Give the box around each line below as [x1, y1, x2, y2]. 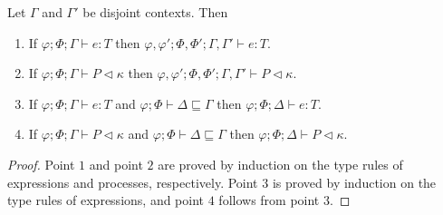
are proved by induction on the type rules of [158, 154, 403, 173]
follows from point [218, 191, 320, 210]
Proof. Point [7, 154, 75, 173]
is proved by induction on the [272, 172, 437, 191]
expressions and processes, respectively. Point [7, 172, 258, 191]
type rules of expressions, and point [7, 191, 205, 210]
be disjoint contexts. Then [82, 3, 228, 21]
